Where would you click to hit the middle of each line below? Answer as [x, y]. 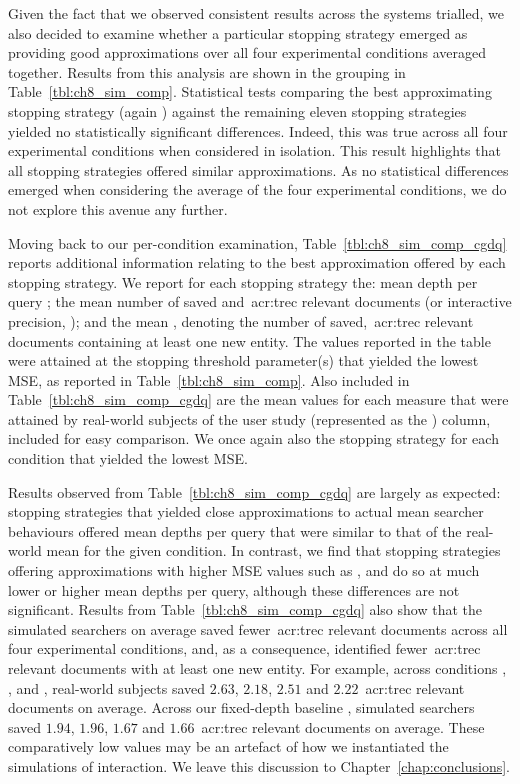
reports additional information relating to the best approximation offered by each [257, 262]
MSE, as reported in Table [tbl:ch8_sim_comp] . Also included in [209, 379]
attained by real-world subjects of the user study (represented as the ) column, [249, 418]
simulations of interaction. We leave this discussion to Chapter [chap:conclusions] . [259, 765]
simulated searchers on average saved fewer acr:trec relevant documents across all [258, 628]
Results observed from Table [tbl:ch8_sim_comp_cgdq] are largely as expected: [254, 491]
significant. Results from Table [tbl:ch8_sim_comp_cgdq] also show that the [245, 609]
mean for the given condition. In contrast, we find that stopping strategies [273, 550]
